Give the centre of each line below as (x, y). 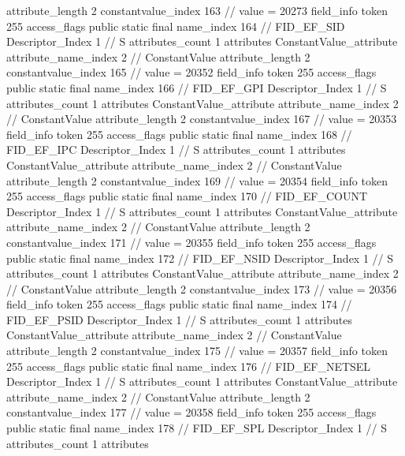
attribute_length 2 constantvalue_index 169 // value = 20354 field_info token (197, 180)
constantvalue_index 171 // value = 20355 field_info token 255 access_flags (191, 242)
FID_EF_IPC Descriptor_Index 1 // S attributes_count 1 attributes (176, 150)
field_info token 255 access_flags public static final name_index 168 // (179, 134)
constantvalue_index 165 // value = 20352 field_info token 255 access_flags (191, 72)
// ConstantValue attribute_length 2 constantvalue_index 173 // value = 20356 (202, 288)
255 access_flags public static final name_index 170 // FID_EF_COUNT (187, 196)
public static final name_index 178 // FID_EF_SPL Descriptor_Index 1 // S (197, 428)
